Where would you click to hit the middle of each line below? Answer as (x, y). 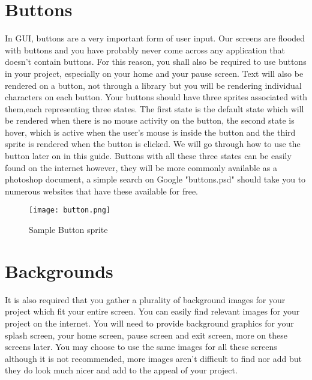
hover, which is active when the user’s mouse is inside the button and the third (150, 132)
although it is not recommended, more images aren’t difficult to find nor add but (153, 358)
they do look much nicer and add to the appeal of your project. (121, 370)
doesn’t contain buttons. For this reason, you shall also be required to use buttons (156, 62)
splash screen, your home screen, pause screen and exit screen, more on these (146, 335)
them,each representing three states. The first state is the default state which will (154, 108)
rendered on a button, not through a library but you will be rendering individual (153, 85)
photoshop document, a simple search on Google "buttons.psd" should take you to (155, 179)
